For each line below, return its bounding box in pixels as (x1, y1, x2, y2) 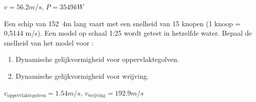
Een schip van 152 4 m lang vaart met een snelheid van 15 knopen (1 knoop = (4, 18, 241, 28)
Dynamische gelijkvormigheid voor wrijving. (15, 70, 149, 81)
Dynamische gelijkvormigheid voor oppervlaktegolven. (15, 54, 179, 64)
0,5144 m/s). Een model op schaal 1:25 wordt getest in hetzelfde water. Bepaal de (4, 28, 252, 38)
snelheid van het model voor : (4, 37, 94, 48)
